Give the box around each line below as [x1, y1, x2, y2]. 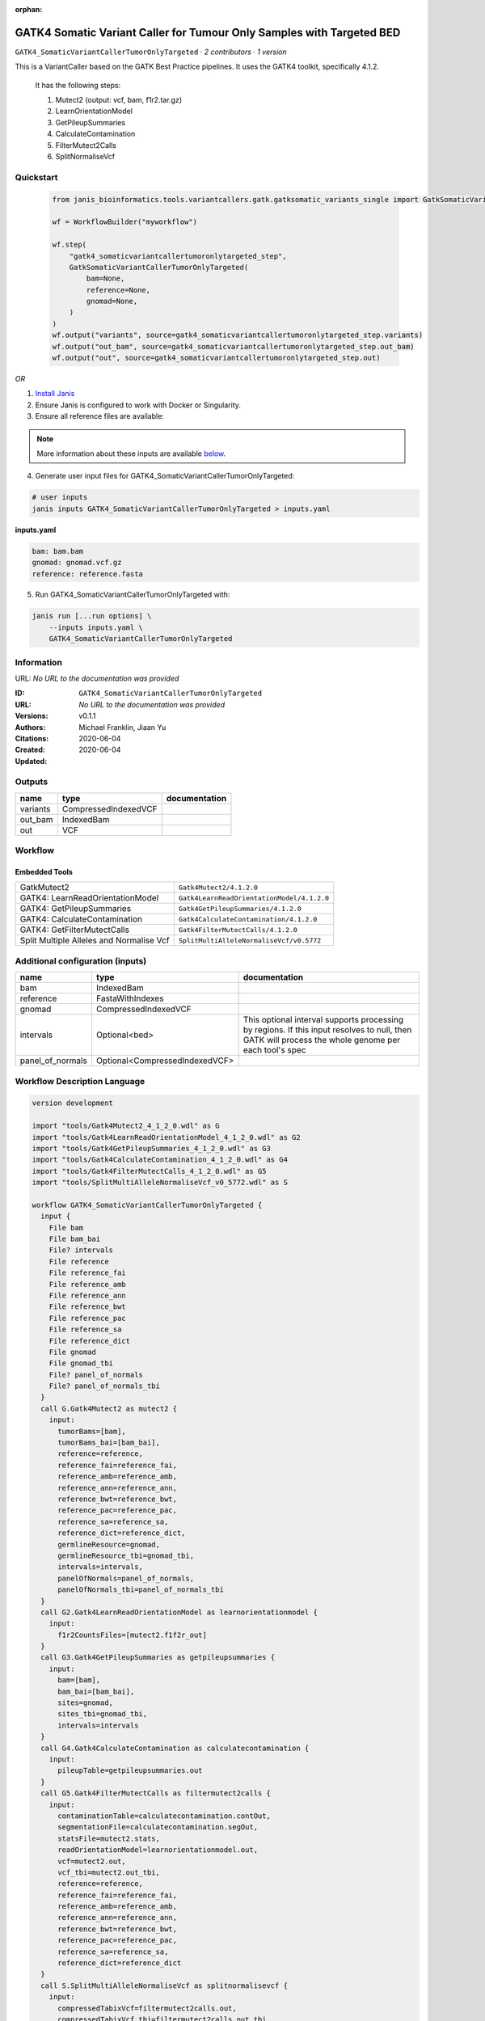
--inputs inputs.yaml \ [48, 622, 143, 632]
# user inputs [32, 493, 88, 502]
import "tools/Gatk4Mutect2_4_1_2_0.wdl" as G [32, 1121, 220, 1131]
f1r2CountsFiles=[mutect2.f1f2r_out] [57, 1630, 208, 1639]
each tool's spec [242, 1044, 306, 1056]
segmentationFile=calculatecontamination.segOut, [57, 1823, 259, 1832]
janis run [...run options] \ [32, 611, 152, 621]
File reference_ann [48, 1290, 127, 1300]
